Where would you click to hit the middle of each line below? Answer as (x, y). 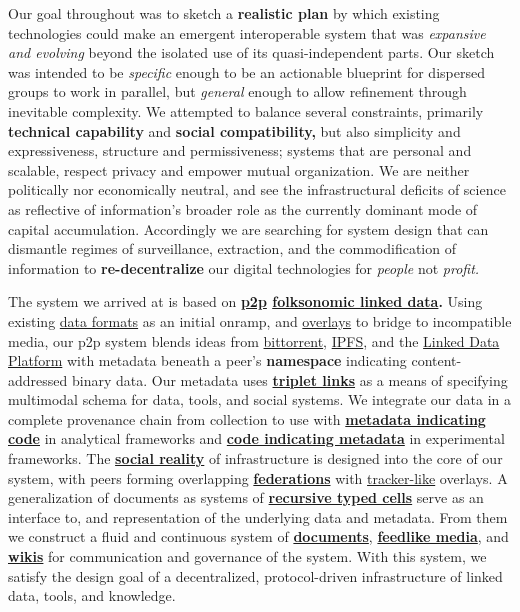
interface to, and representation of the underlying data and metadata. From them (258, 516)
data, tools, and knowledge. (92, 595)
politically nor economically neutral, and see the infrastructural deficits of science (257, 189)
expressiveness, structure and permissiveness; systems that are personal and (240, 150)
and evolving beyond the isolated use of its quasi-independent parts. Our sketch (251, 52)
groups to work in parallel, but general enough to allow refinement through (237, 91)
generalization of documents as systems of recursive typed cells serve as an (246, 497)
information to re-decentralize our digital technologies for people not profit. (244, 267)
